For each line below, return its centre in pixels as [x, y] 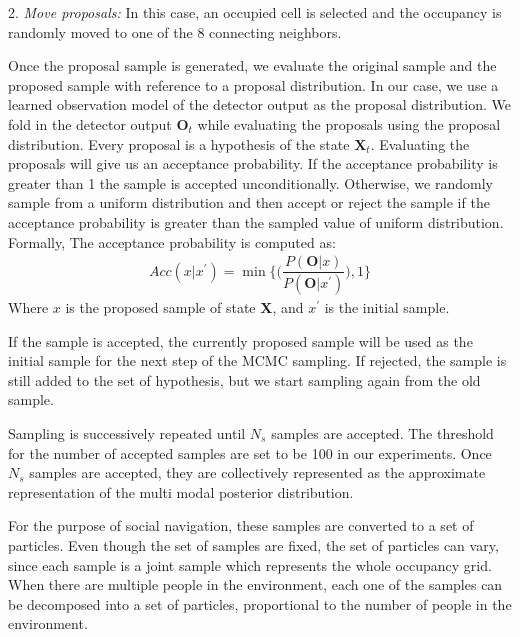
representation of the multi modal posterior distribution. [181, 491]
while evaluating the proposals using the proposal [349, 123]
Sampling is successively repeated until [127, 433]
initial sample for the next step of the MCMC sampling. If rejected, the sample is [257, 360]
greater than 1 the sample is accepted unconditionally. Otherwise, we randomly [250, 182]
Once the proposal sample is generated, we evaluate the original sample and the [252, 65]
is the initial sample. [387, 307]
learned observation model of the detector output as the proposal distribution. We [259, 104]
